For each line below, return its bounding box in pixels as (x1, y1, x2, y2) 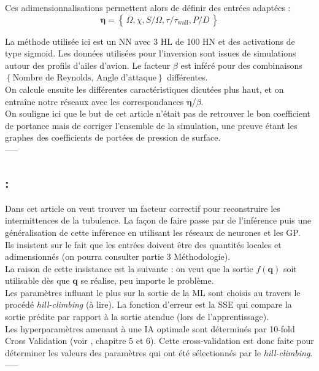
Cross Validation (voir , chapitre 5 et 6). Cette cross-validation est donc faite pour (5, 334, 314, 347)
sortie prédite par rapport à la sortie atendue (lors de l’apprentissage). (5, 310, 269, 323)
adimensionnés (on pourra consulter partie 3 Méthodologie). (5, 250, 231, 263)
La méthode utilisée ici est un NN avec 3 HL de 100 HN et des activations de (5, 34, 295, 47)
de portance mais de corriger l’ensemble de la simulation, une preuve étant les (5, 119, 298, 131)
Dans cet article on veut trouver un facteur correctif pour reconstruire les (5, 201, 280, 214)
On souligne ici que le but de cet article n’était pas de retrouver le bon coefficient (5, 107, 311, 120)
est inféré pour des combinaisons (180, 58, 302, 71)
